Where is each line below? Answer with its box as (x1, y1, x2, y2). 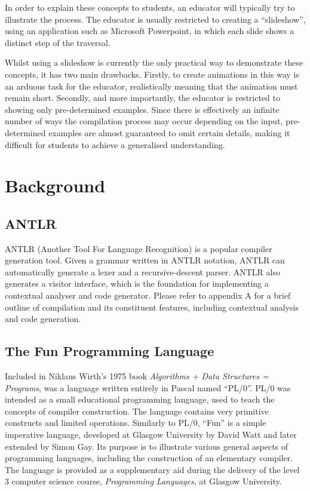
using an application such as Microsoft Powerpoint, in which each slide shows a (5, 24, 294, 37)
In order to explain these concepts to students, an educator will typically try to (5, 1, 295, 13)
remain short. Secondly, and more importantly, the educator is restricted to (5, 91, 280, 104)
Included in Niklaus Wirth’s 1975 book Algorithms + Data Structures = (5, 370, 269, 382)
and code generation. (5, 312, 81, 325)
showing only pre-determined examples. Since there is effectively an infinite (5, 103, 280, 115)
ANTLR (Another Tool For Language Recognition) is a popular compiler (5, 242, 272, 254)
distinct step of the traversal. (5, 36, 111, 48)
